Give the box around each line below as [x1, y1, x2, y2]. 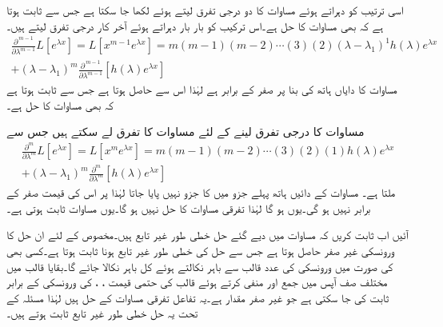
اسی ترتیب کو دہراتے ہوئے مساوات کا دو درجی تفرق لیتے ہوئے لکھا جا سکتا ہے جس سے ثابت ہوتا [6, 2, 404, 18]
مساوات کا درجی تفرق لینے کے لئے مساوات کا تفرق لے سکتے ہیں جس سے [6, 123, 365, 140]
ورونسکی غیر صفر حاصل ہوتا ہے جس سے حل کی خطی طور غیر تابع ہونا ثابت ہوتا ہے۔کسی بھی [6, 241, 395, 258]
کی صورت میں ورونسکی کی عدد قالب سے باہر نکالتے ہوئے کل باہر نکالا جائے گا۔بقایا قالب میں [6, 257, 393, 274]
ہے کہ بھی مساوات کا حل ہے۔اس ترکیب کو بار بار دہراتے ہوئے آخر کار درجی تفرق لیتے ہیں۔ [6, 17, 384, 34]
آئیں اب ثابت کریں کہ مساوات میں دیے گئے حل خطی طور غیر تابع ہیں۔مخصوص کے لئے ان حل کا [6, 226, 409, 243]
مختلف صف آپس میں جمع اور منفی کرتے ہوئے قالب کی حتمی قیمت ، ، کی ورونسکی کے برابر [6, 273, 388, 290]
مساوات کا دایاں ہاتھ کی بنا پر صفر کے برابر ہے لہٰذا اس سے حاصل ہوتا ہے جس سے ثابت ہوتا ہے [6, 81, 397, 98]
